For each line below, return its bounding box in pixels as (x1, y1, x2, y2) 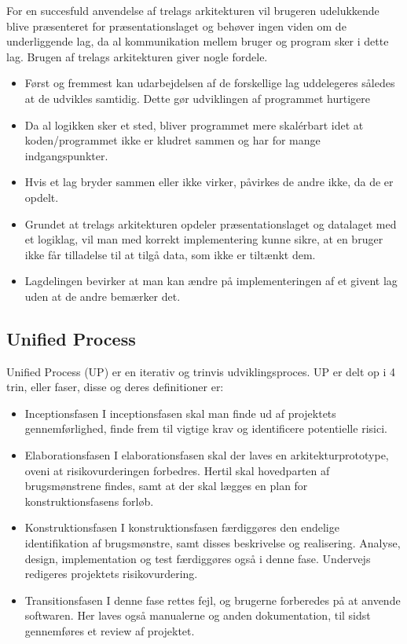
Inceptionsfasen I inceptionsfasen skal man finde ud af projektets (24, 404, 336, 421)
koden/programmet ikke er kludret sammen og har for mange (24, 132, 321, 148)
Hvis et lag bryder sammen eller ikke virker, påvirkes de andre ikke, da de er (24, 174, 394, 190)
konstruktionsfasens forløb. (24, 492, 154, 509)
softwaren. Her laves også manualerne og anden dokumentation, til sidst (24, 607, 371, 624)
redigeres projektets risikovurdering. (24, 565, 198, 582)
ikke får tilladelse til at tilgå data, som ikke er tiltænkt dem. (24, 246, 316, 262)
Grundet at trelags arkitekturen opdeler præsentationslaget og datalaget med (24, 215, 397, 232)
